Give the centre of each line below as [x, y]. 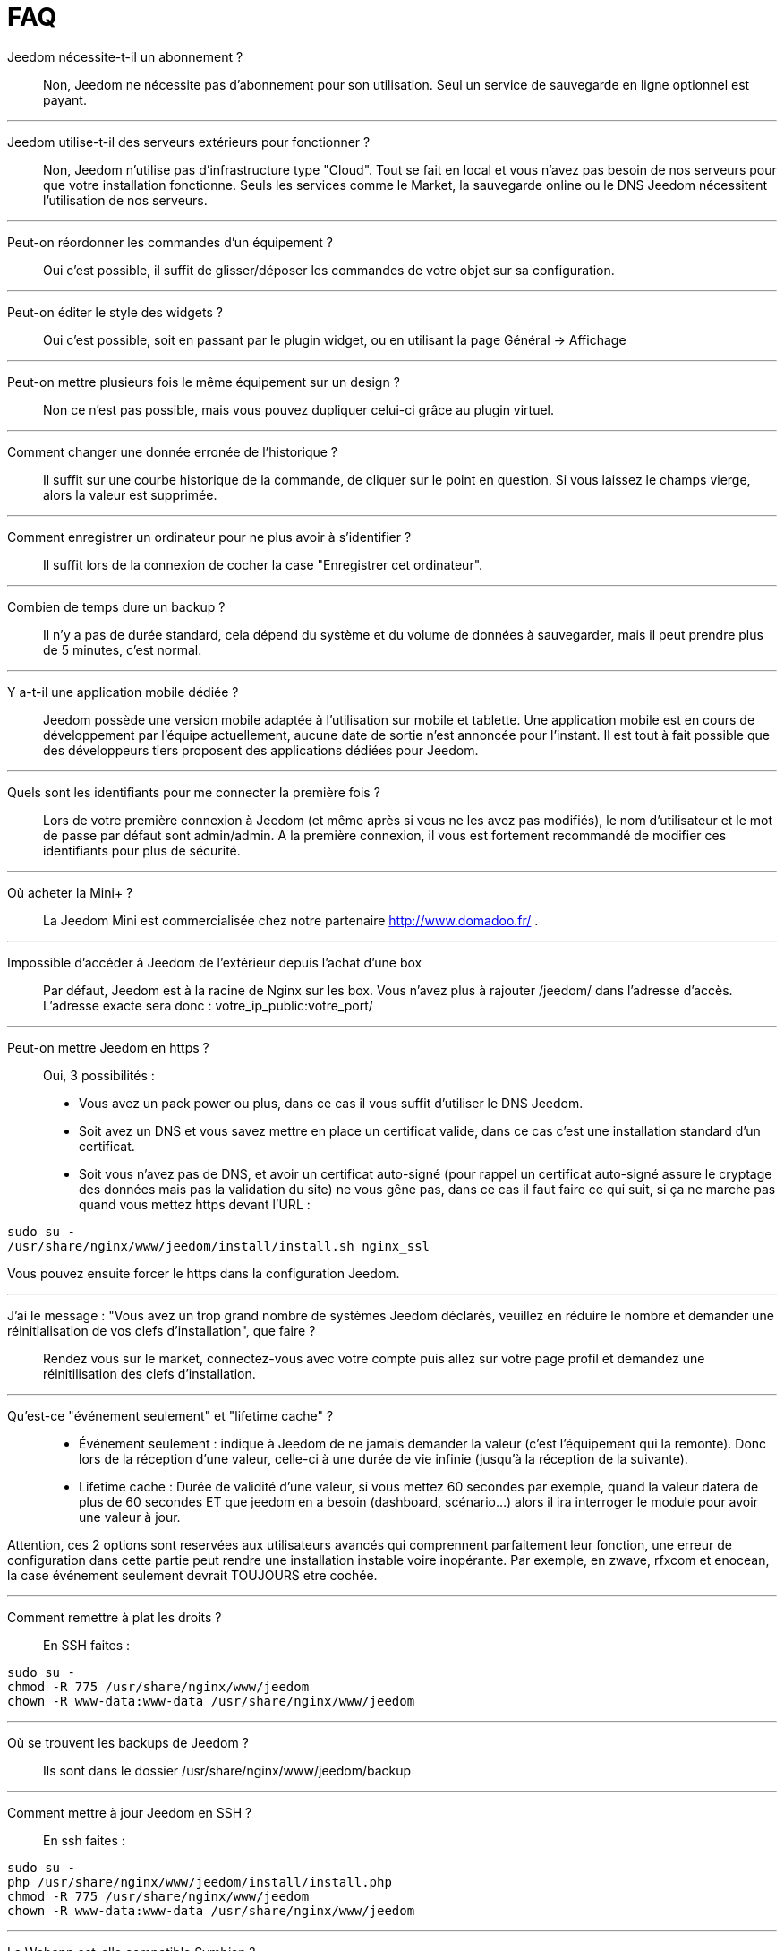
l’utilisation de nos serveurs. [125, 200]
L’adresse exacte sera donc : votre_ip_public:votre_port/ [208, 1005]
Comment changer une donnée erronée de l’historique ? [173, 451]
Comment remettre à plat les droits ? [115, 1617]
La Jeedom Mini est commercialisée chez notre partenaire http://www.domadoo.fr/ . [291, 920]
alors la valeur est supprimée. [130, 494]
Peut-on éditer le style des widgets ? [115, 312]
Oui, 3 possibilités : [99, 1075]
